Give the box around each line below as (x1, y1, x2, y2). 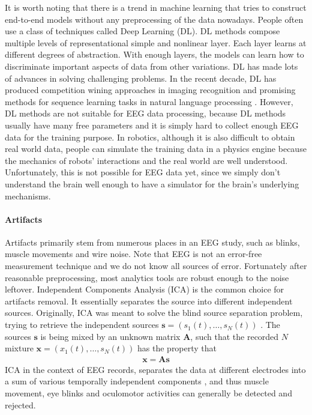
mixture (5, 342, 34, 354)
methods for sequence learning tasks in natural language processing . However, (5, 95, 293, 108)
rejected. (5, 398, 36, 411)
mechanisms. (5, 189, 51, 202)
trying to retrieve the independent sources (5, 318, 159, 331)
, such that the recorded (190, 330, 279, 342)
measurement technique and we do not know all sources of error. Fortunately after (5, 259, 307, 272)
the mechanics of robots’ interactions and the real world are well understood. (5, 154, 288, 166)
